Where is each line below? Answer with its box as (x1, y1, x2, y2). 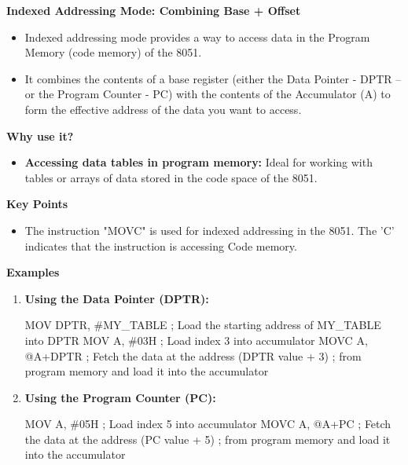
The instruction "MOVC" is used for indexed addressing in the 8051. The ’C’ (24, 222, 395, 238)
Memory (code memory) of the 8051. (24, 44, 202, 60)
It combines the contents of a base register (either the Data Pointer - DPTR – (24, 70, 402, 86)
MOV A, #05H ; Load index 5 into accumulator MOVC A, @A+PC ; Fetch (24, 416, 391, 432)
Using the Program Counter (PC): (24, 389, 216, 405)
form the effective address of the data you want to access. (24, 101, 302, 117)
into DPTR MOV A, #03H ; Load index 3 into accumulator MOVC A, (24, 331, 368, 348)
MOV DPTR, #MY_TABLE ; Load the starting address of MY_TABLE (24, 317, 381, 333)
